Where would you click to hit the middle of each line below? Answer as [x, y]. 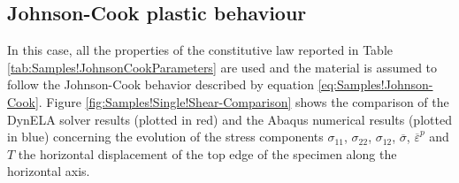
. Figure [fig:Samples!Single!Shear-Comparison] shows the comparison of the [244, 101]
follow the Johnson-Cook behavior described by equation [161, 84]
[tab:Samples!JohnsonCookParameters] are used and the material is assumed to [222, 67]
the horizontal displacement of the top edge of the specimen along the [207, 153]
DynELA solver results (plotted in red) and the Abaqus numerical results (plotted [229, 119]
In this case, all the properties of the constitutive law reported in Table [200, 50]
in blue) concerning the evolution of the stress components [165, 137]
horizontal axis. [49, 171]
